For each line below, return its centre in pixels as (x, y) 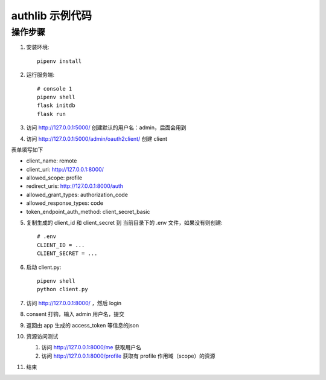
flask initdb (56, 105)
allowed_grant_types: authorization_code (77, 195)
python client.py (62, 289)
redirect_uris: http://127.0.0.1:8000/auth (75, 186)
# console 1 (55, 89)
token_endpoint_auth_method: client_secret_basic (88, 211)
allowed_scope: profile (54, 178)
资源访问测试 (42, 336)
